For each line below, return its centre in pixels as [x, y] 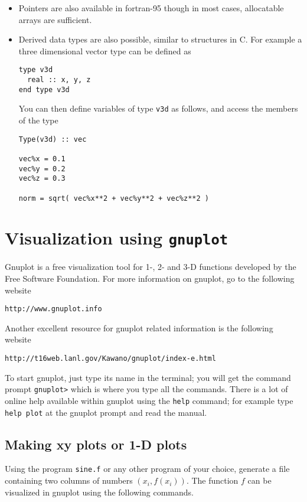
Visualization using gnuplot [117, 238]
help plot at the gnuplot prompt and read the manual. [106, 412]
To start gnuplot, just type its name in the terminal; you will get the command [148, 377]
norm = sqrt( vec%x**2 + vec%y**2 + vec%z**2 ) [114, 198]
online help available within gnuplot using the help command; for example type [149, 400]
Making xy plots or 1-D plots [96, 444]
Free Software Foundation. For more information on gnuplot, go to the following [150, 278]
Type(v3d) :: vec [53, 139]
